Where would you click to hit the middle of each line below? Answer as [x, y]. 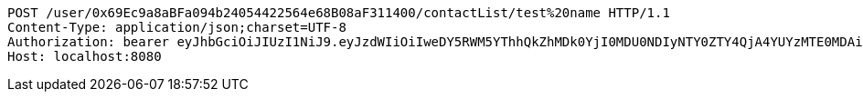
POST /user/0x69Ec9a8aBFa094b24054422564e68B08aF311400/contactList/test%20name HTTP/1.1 [339, 13]
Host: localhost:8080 [85, 56]
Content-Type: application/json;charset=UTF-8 [177, 27]
